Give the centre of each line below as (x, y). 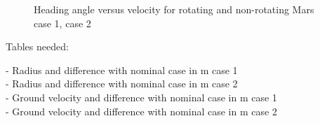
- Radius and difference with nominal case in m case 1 (122, 70)
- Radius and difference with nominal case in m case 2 (122, 84)
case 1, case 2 (62, 23)
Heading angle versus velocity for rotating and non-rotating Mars (174, 9)
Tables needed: (37, 46)
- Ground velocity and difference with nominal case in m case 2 (141, 111)
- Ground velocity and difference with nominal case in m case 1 (141, 97)
